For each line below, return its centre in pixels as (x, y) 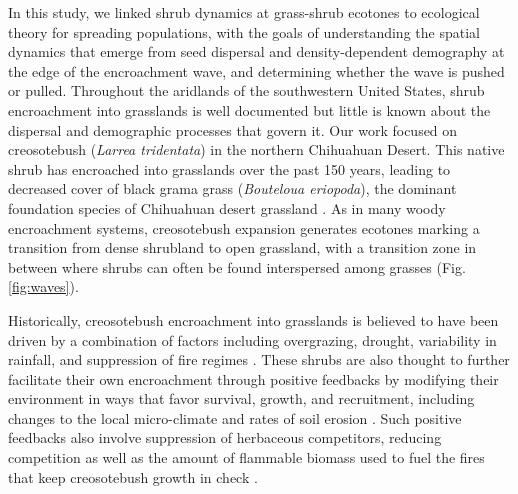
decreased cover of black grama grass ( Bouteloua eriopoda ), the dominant (232, 188)
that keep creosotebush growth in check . (133, 476)
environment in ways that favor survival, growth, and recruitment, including (241, 398)
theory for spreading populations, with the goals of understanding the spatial (244, 31)
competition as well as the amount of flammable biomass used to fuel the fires (246, 457)
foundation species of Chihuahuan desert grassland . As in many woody (227, 207)
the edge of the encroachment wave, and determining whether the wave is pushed (256, 70)
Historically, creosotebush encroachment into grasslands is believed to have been (253, 319)
